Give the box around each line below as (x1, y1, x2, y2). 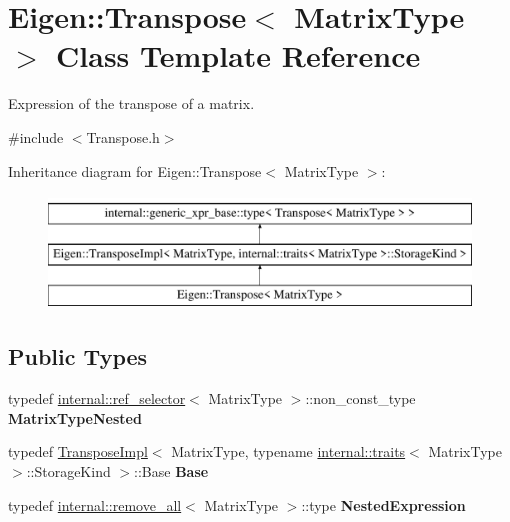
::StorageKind (26, 461, 111, 482)
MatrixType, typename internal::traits (171, 441, 406, 462)
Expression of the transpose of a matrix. (8, 93, 255, 114)
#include (8, 126, 64, 147)
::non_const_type (305, 388, 416, 409)
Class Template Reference (56, 35, 421, 76)
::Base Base (134, 461, 209, 482)
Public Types (8, 341, 148, 372)
